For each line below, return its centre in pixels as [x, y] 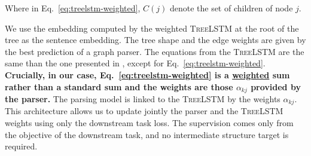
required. [21, 146]
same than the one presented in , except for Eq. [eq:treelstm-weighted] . [135, 63]
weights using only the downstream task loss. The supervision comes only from [149, 123]
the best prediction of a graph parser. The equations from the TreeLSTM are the [155, 51]
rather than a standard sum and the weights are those [119, 86]
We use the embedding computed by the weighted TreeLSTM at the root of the [152, 28]
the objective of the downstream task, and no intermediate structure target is [147, 134]
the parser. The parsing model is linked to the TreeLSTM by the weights [143, 99]
